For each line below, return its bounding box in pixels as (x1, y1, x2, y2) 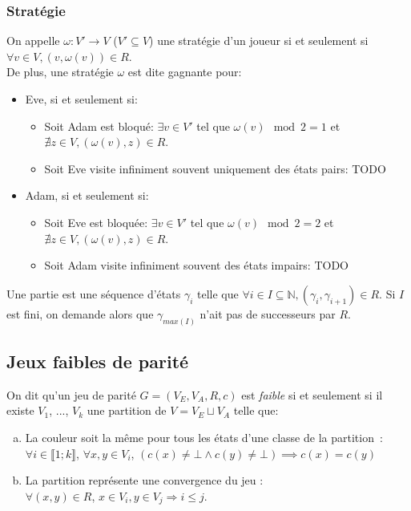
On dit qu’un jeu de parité (6, 386, 136, 403)
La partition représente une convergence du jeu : (25, 472, 264, 489)
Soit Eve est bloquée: (44, 213, 148, 230)
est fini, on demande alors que (6, 305, 154, 322)
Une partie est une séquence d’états (6, 285, 181, 302)
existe (6, 402, 34, 419)
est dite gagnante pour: (127, 63, 242, 80)
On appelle (6, 32, 60, 49)
